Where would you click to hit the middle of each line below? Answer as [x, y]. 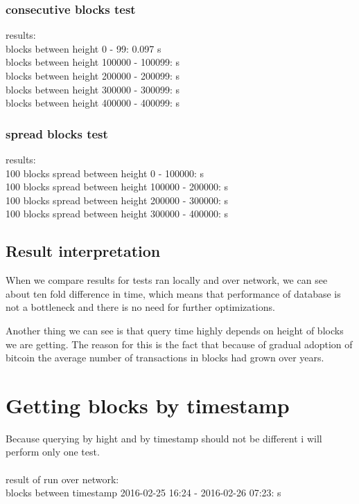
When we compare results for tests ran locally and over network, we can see [167, 280]
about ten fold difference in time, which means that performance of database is [173, 293]
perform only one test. [53, 452]
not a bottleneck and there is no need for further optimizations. [140, 307]
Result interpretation [83, 251]
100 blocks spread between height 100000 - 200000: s [117, 187]
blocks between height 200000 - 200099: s [93, 75]
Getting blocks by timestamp [148, 405]
